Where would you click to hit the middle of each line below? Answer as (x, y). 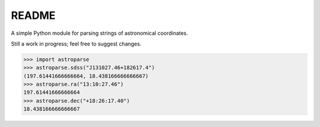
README (33, 15)
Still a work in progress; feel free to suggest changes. (76, 44)
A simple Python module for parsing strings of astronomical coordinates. (100, 33)
